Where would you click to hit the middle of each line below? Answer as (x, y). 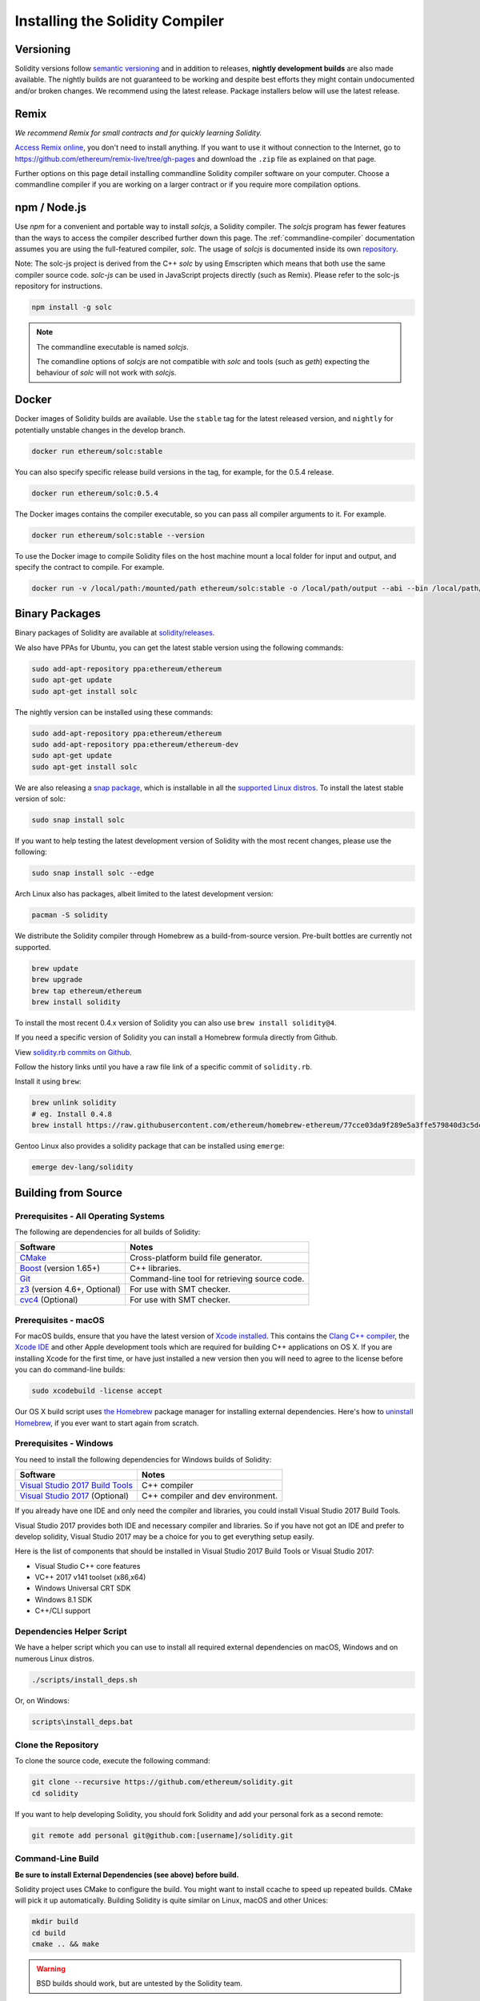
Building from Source (69, 1193)
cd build (49, 1933)
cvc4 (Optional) (49, 1300)
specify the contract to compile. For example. (90, 567)
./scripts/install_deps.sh (84, 1680)
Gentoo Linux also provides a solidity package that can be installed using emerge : (150, 1146)
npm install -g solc (72, 307)
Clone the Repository (57, 1745)
